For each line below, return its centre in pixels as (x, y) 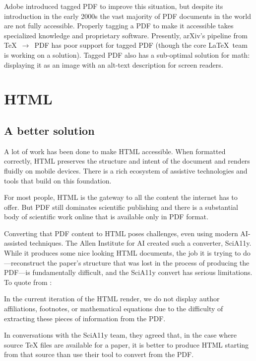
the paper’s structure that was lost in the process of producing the (148, 262)
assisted (16, 243)
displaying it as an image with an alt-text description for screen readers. (114, 64)
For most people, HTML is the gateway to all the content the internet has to (121, 197)
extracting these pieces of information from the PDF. (85, 318)
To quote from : (28, 282)
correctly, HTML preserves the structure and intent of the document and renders (127, 161)
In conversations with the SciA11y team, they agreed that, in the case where (120, 335)
